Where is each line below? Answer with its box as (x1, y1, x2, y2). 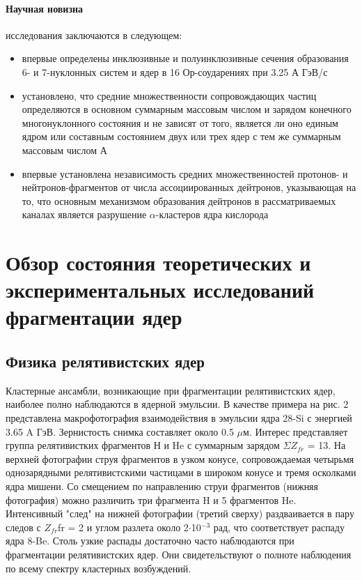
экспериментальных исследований (6, 275, 315, 304)
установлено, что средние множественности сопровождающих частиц (22, 88, 317, 102)
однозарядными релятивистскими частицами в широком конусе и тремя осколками (6, 465, 356, 480)
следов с (6, 519, 41, 534)
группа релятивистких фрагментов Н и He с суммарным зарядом (6, 438, 280, 452)
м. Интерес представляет (243, 424, 348, 438)
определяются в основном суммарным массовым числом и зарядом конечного (22, 102, 352, 116)
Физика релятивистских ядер (6, 351, 205, 372)
